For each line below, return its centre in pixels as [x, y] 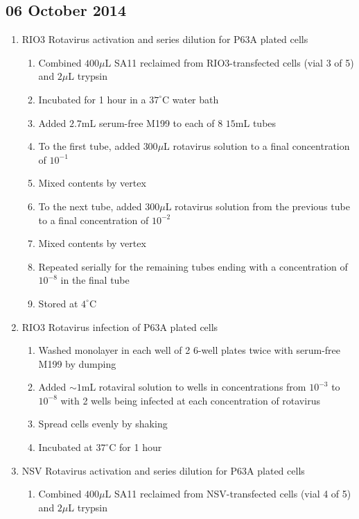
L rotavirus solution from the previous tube [257, 206]
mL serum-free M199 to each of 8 [152, 122]
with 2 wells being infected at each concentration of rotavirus [190, 400]
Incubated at [65, 447]
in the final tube [95, 280]
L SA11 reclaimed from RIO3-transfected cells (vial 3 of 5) [229, 62]
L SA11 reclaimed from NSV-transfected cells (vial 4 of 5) [228, 494]
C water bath [190, 99]
